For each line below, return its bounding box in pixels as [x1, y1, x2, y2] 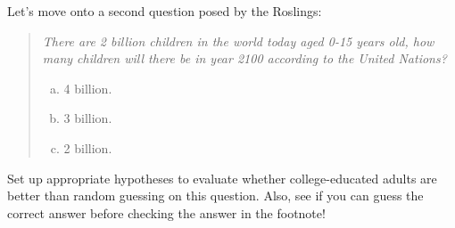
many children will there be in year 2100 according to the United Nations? [42, 49, 447, 68]
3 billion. [63, 109, 112, 127]
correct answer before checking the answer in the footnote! [7, 203, 326, 222]
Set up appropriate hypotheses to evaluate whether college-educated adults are [7, 168, 437, 187]
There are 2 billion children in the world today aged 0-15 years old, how [42, 31, 434, 50]
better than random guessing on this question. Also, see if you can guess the [7, 186, 424, 205]
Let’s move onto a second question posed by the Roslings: [7, 2, 322, 20]
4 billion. [63, 78, 112, 97]
